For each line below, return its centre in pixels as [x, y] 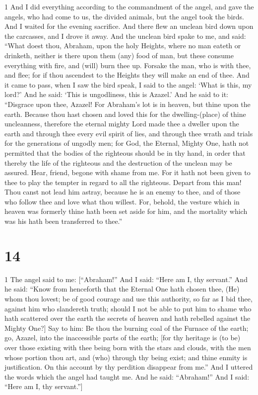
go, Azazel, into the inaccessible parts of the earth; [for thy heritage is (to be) [123, 338]
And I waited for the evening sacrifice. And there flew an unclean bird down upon [129, 26]
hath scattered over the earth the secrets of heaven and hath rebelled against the [128, 318]
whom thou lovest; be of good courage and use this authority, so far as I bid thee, [129, 298]
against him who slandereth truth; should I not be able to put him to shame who [128, 308]
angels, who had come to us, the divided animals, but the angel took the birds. [124, 16]
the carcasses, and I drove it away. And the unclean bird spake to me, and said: [125, 36]
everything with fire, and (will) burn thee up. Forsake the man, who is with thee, [128, 65]
